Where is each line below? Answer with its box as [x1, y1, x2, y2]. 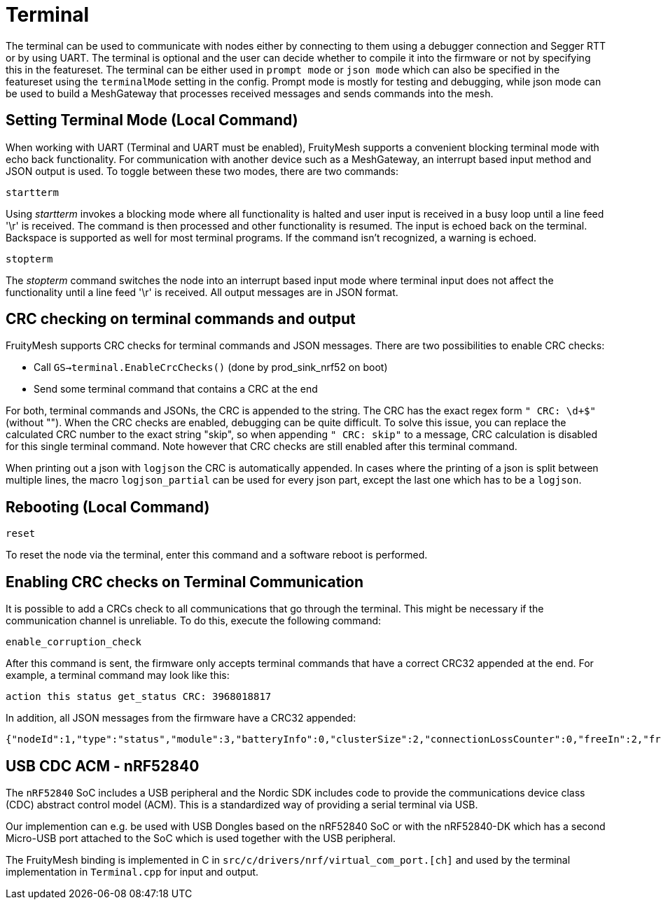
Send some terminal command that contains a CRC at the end [34, 383, 318, 395]
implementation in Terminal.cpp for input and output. [6, 865, 259, 878]
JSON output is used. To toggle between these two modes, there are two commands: [6, 164, 399, 177]
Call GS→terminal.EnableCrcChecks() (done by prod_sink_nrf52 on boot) [34, 361, 388, 374]
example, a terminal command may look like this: [6, 669, 230, 682]
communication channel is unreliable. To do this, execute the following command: [6, 615, 382, 627]
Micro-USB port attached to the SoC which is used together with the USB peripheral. [6, 832, 396, 844]
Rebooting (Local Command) [6, 498, 210, 516]
